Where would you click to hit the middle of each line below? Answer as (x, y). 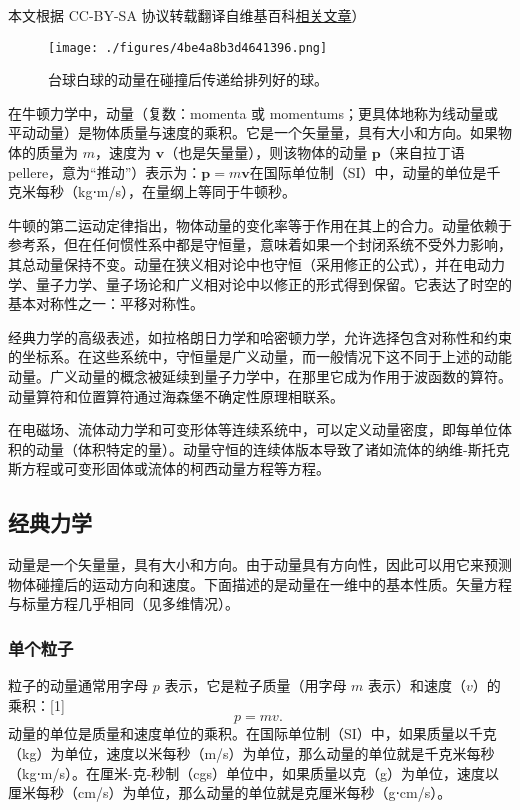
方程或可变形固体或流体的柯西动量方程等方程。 (175, 468)
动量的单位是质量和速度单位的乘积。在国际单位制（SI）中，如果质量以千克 (252, 733)
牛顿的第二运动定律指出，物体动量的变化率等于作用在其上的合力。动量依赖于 (260, 224)
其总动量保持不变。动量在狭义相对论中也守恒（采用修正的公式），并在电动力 (256, 264)
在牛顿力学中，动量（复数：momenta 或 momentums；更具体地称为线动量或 (253, 112)
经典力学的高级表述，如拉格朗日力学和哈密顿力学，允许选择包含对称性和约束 (260, 336)
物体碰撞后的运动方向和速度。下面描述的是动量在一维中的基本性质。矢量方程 (260, 583)
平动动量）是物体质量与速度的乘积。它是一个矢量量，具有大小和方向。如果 (253, 132)
